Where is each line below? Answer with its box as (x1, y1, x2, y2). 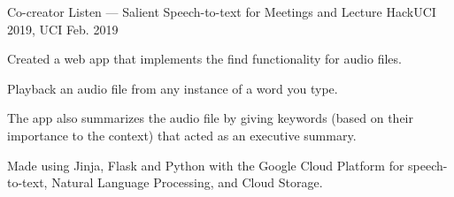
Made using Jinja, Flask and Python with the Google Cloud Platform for (7, 155, 404, 174)
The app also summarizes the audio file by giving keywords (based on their (7, 109, 413, 127)
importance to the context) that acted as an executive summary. (7, 125, 357, 144)
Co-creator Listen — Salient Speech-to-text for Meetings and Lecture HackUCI (7, 3, 436, 20)
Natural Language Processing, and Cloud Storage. (51, 173, 323, 192)
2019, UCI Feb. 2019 (7, 19, 119, 38)
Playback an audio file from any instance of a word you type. (7, 79, 338, 97)
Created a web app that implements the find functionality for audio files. (7, 49, 402, 68)
